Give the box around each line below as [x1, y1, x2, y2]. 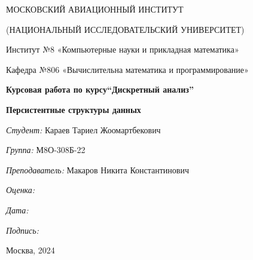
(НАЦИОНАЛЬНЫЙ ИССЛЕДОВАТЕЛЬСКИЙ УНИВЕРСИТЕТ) [6, 23, 245, 35]
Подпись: [6, 224, 39, 236]
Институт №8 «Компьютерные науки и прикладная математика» [6, 43, 239, 56]
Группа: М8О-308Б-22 [6, 143, 86, 156]
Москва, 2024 [6, 244, 55, 256]
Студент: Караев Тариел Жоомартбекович [6, 123, 161, 136]
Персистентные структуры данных [6, 103, 141, 115]
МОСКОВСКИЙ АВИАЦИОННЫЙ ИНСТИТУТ [6, 3, 184, 15]
